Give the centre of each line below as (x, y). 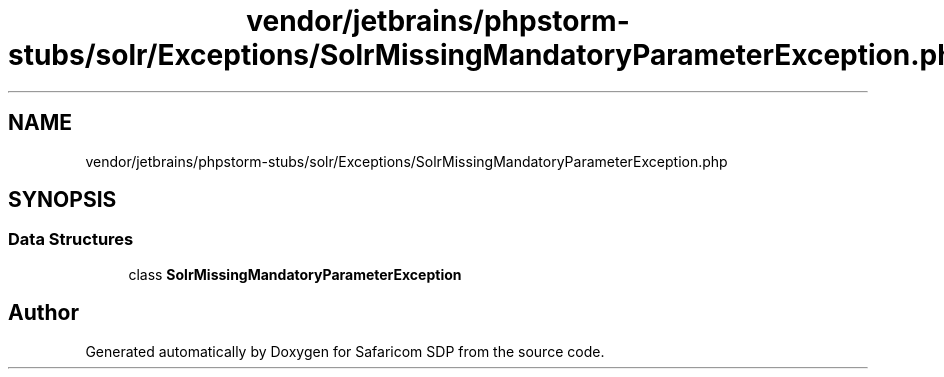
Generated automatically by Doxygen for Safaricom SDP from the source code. (345, 351)
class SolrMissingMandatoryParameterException (295, 274)
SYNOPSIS (62, 200)
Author (43, 313)
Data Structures (71, 239)
